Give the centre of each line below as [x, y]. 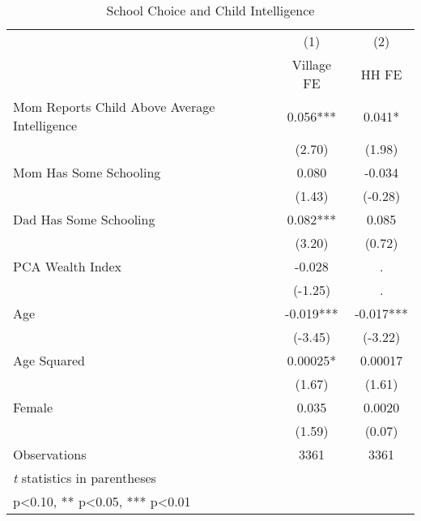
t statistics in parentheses [85, 478]
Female [33, 407]
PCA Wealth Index [68, 266]
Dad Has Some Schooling [84, 219]
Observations [50, 454]
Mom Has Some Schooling [87, 172]
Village [312, 64]
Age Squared [49, 360]
